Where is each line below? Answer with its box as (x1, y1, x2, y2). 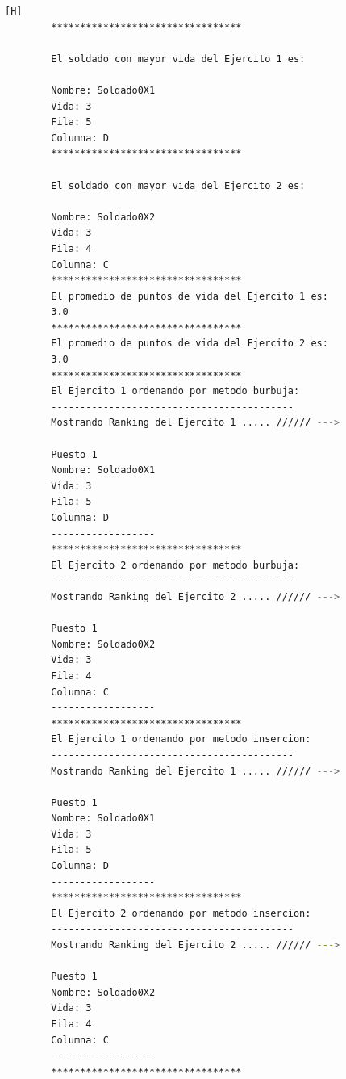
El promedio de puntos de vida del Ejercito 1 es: (51, 290, 328, 302)
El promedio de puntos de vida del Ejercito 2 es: (51, 338, 328, 350)
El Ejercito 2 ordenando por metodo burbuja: (51, 559, 300, 571)
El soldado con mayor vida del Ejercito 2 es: (51, 179, 306, 191)
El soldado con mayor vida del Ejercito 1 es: (51, 52, 306, 65)
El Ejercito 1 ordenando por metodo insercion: (51, 733, 311, 745)
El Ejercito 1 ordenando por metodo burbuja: (51, 385, 300, 397)
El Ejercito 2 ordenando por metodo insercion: (51, 907, 311, 919)
